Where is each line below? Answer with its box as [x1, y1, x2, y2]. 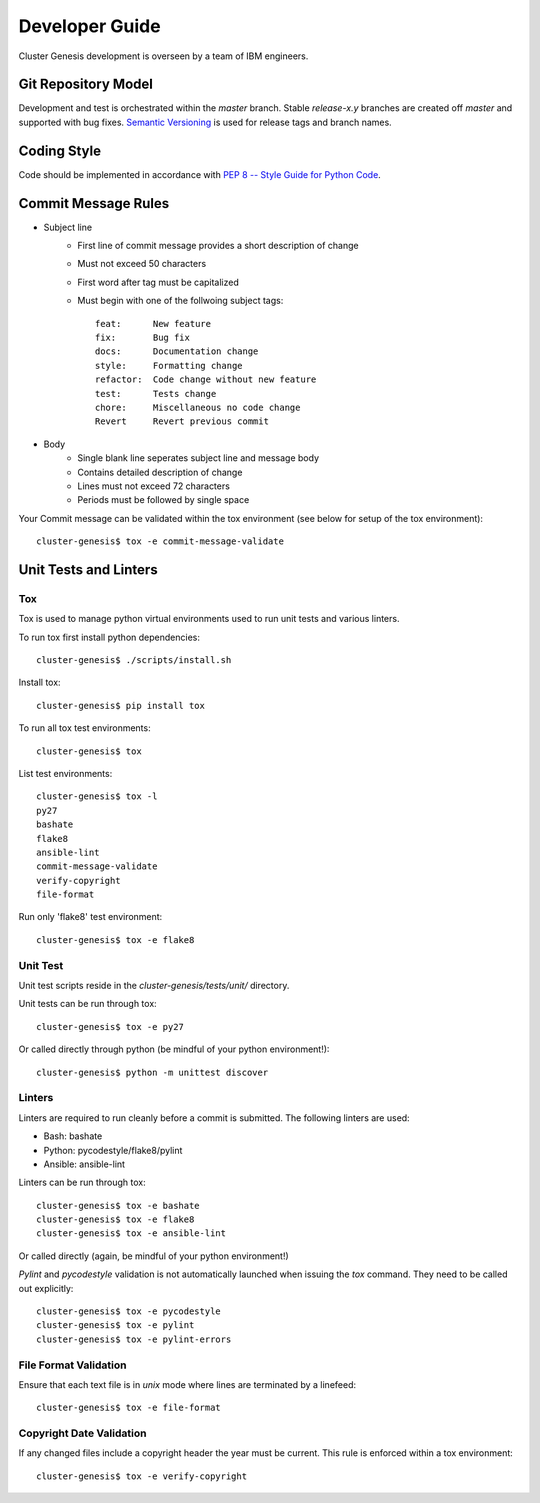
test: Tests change [95, 388, 217, 399]
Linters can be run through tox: [18, 1176, 146, 1189]
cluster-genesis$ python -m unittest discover [36, 1066, 269, 1078]
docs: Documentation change [95, 346, 259, 357]
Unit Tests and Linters [18, 561, 159, 578]
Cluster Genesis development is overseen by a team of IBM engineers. [18, 50, 309, 62]
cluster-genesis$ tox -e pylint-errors [36, 1333, 232, 1345]
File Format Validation [18, 1358, 127, 1372]
